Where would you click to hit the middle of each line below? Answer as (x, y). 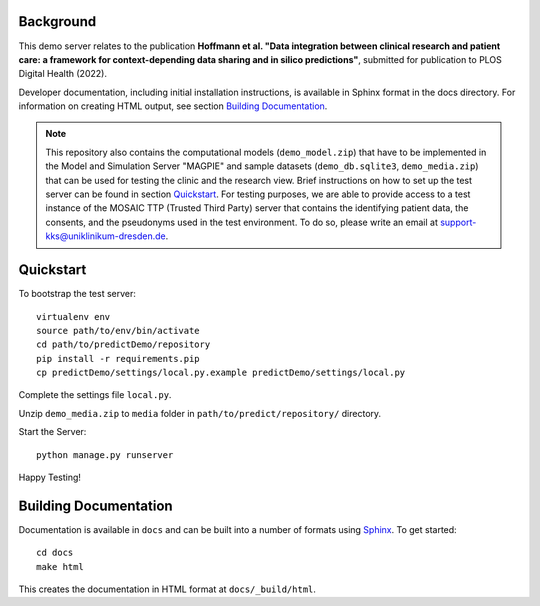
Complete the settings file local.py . (95, 395)
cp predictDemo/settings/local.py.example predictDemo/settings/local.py (221, 373)
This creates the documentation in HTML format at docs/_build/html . (167, 589)
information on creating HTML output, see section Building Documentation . (173, 106)
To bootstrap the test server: (77, 294)
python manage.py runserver (105, 454)
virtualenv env (73, 316)
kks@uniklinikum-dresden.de (105, 236)
